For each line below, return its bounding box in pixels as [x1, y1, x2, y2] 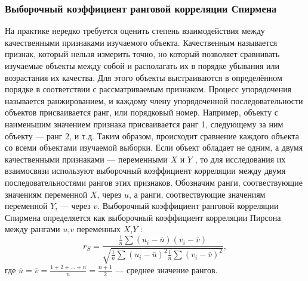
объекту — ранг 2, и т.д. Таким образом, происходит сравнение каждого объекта [5, 129, 299, 142]
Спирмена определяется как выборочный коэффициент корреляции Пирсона [5, 211, 281, 223]
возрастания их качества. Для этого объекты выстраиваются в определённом [5, 71, 282, 83]
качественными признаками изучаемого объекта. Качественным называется [5, 36, 278, 48]
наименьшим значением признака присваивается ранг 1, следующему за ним [5, 117, 284, 130]
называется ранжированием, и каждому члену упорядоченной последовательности [5, 94, 303, 107]
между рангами [5, 223, 60, 235]
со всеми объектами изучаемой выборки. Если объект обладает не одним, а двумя [5, 141, 303, 154]
